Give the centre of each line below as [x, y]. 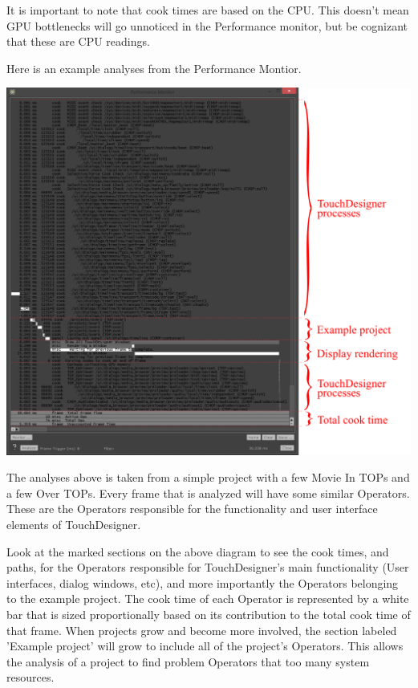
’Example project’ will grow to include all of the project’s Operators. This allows [205, 646]
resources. [30, 677]
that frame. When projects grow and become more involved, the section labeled [202, 630]
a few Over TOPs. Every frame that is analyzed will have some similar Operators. [208, 493]
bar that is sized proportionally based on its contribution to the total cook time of [209, 614]
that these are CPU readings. [78, 41]
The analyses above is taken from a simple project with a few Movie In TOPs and [208, 477]
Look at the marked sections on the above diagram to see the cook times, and [198, 551]
